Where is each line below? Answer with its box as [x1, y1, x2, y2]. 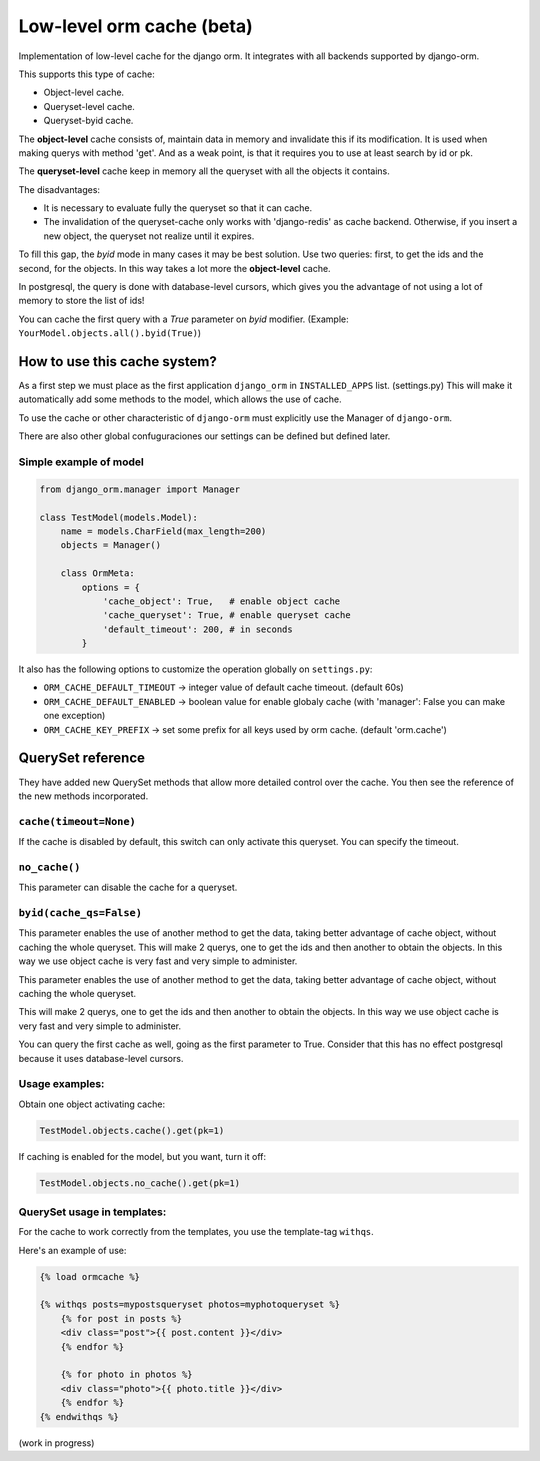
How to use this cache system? [18, 353, 217, 370]
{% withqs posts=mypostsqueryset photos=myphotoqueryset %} [39, 1299, 341, 1310]
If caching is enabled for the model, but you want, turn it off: [18, 1150, 267, 1162]
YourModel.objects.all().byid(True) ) [18, 327, 202, 339]
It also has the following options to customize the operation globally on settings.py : [18, 663, 373, 675]
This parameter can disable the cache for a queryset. [18, 881, 238, 894]
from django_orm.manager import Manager [39, 483, 240, 495]
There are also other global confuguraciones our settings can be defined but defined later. [18, 430, 391, 442]
